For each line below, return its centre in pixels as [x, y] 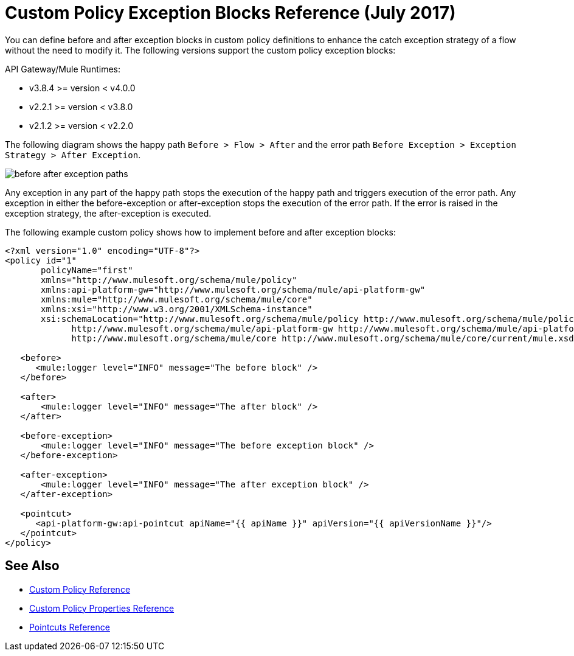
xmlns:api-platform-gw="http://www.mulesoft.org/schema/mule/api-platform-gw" [233, 289]
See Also [32, 566]
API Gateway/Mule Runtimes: [63, 69]
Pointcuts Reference [70, 627]
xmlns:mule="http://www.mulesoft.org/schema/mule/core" [177, 299]
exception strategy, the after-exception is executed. [108, 213]
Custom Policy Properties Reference [102, 608]
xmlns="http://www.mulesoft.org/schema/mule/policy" [169, 280]
